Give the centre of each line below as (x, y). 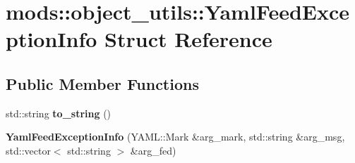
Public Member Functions (102, 83)
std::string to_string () (59, 113)
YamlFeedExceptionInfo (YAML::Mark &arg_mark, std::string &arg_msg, (175, 137)
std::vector (28, 150)
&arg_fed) (153, 150)
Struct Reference (188, 39)
